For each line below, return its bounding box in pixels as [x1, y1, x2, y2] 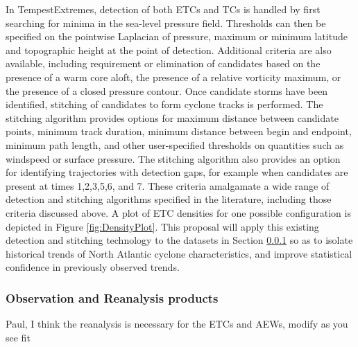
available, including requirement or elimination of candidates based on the [6, 56, 321, 71]
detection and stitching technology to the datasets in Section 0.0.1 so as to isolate [6, 233, 353, 247]
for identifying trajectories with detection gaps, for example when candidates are [6, 165, 348, 179]
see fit [6, 330, 31, 344]
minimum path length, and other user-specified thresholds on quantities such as [6, 137, 344, 152]
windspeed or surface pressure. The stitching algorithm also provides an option [6, 151, 341, 166]
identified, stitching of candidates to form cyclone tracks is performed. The [6, 97, 323, 112]
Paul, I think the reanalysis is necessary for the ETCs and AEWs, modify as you [6, 317, 348, 331]
